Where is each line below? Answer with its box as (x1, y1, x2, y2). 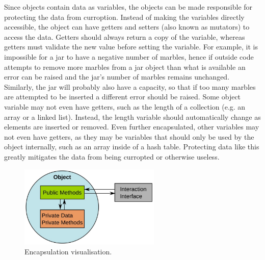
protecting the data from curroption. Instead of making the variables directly (4, 11, 245, 22)
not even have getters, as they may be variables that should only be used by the (4, 131, 254, 142)
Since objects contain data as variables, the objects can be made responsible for (4, 2, 253, 12)
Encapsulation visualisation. (24, 246, 112, 257)
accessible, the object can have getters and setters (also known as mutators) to (4, 21, 250, 32)
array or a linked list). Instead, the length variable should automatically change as (4, 111, 261, 122)
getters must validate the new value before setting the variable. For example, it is (4, 41, 258, 52)
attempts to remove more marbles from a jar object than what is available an (4, 61, 246, 72)
